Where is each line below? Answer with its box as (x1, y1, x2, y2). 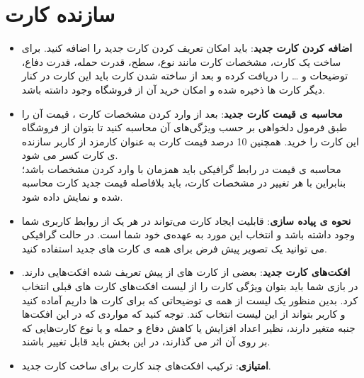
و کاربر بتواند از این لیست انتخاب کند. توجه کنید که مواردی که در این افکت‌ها (21, 306, 346, 321)
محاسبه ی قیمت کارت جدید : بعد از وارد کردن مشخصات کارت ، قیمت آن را (21, 106, 343, 121)
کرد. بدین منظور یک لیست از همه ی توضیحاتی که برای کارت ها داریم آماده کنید (21, 292, 358, 307)
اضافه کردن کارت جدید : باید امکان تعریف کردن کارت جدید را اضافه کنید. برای (21, 40, 353, 55)
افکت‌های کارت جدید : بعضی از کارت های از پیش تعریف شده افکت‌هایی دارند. (21, 265, 351, 279)
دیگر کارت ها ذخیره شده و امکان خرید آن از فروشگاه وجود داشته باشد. (21, 82, 325, 96)
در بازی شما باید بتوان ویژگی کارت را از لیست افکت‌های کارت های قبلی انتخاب (21, 279, 358, 294)
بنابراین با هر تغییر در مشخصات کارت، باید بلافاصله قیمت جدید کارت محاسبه (21, 175, 346, 190)
